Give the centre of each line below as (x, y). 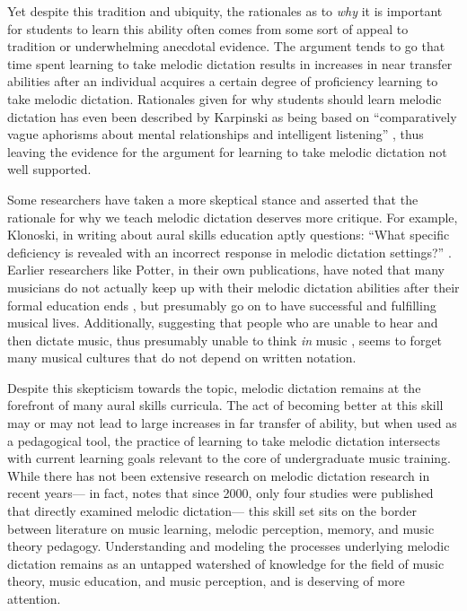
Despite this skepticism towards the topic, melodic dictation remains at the (214, 387)
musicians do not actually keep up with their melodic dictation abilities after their (233, 287)
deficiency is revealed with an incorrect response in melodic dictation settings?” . (229, 252)
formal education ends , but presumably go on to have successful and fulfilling (222, 305)
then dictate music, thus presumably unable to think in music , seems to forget (225, 340)
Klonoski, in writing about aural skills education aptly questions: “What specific (229, 235)
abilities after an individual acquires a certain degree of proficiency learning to (223, 81)
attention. (34, 598)
